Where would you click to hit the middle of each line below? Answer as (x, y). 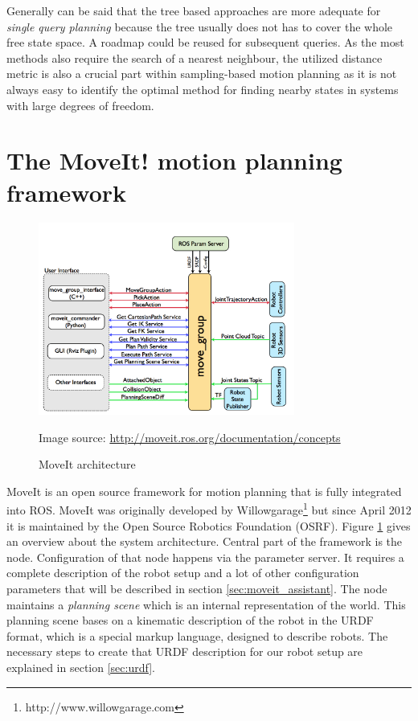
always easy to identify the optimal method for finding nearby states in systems (203, 89)
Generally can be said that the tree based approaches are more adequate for (194, 10)
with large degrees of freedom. (80, 105)
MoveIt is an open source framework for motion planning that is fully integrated (204, 491)
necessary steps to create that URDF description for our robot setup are (185, 651)
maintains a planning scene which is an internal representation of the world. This (206, 604)
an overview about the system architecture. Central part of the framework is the (205, 541)
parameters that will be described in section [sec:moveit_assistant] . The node (197, 588)
